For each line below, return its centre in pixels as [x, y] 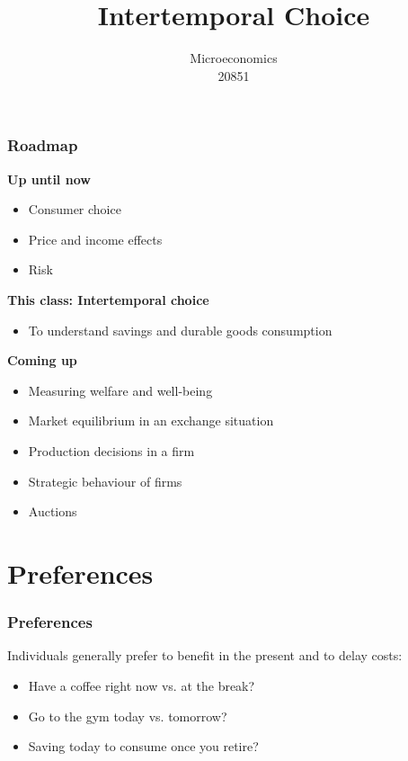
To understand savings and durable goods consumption [180, 330]
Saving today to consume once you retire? [143, 746]
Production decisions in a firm [111, 450]
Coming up [42, 360]
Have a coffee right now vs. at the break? [142, 685]
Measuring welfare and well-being [120, 390]
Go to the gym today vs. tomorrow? [128, 716]
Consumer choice [75, 209]
